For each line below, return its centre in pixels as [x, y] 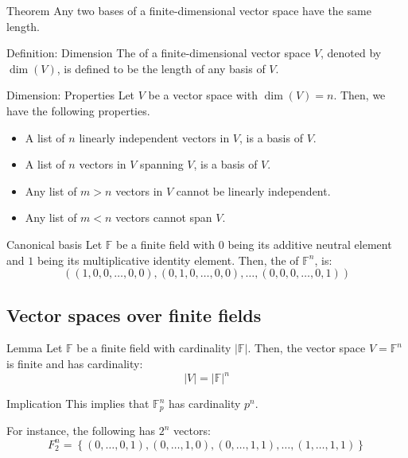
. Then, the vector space [307, 348]
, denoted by [351, 53]
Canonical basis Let [54, 244]
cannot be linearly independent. [253, 190]
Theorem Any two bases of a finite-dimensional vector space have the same [189, 10]
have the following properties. [78, 110]
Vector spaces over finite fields [134, 314]
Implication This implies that [78, 404]
